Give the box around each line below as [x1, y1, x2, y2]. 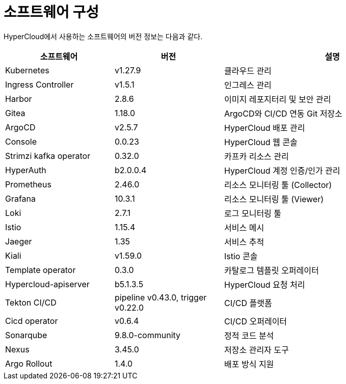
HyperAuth [5, 164, 46, 175]
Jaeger [5, 236, 32, 246]
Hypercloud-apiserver [5, 279, 90, 289]
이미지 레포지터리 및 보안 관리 [224, 94, 331, 104]
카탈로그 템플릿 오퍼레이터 [224, 265, 319, 276]
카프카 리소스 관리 [224, 151, 289, 161]
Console [5, 136, 37, 147]
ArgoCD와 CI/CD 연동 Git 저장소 [224, 108, 342, 119]
